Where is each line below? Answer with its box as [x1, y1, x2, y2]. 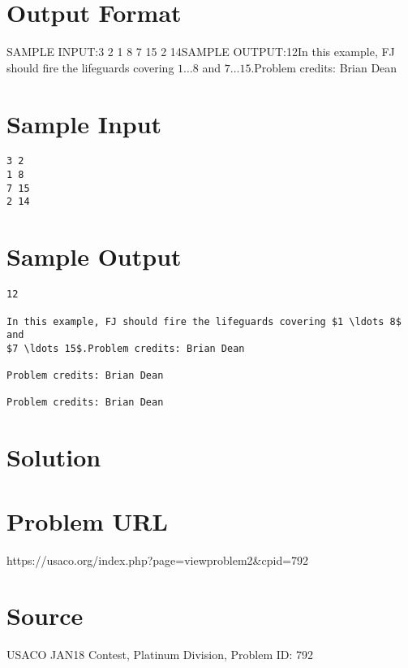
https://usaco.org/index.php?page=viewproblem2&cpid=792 [6, 551, 309, 568]
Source [6, 599, 84, 632]
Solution [6, 440, 101, 474]
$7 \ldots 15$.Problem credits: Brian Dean [6, 342, 245, 354]
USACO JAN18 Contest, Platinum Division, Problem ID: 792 [6, 646, 314, 663]
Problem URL [6, 504, 168, 537]
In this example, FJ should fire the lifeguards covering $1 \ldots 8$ [6, 315, 402, 327]
